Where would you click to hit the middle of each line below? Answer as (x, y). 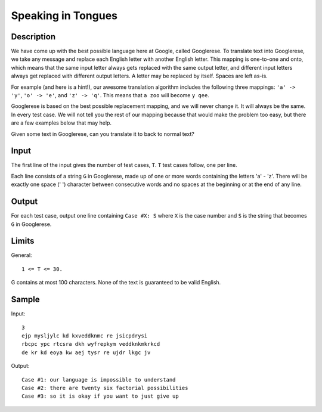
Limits (23, 241)
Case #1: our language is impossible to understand (99, 380)
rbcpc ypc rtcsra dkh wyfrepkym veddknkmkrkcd (91, 344)
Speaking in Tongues (64, 16)
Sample (25, 300)
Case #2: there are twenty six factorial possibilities (105, 388)
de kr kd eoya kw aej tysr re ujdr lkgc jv (86, 352)
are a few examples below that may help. (61, 123)
